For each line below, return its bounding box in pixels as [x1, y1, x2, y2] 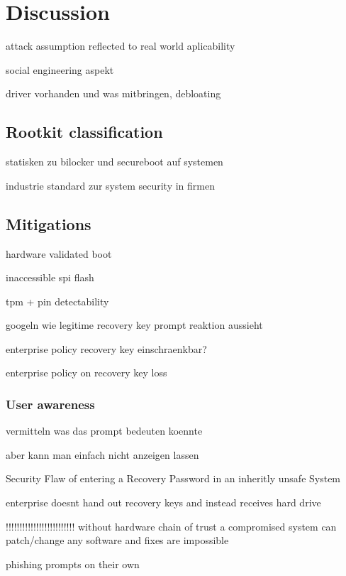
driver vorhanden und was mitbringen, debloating [6, 86, 221, 101]
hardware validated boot [6, 246, 112, 261]
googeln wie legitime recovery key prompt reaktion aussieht [6, 317, 263, 332]
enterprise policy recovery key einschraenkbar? [6, 341, 207, 356]
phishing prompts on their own [6, 556, 140, 571]
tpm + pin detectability [6, 293, 109, 308]
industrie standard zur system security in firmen [6, 178, 215, 192]
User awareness [6, 395, 95, 413]
